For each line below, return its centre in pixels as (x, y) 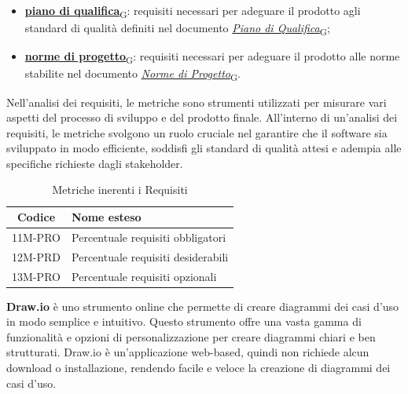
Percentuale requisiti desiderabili (150, 256)
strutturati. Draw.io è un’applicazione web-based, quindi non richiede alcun (188, 352)
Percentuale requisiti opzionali (144, 276)
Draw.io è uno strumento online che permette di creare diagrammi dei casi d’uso (203, 306)
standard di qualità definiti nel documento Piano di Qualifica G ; (177, 29)
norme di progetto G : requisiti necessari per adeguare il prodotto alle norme (212, 57)
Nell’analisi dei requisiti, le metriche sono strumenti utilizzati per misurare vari (197, 102)
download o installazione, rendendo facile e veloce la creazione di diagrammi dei (198, 368)
